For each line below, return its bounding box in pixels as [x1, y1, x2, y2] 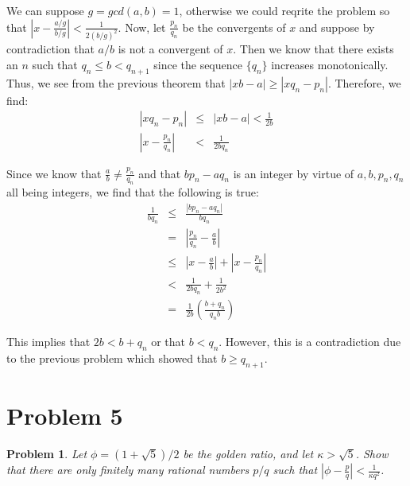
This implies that [6, 333, 91, 350]
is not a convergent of [118, 41, 223, 57]
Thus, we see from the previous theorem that [6, 74, 226, 91]
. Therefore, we [327, 74, 401, 91]
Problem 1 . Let [6, 445, 87, 462]
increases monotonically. [271, 56, 389, 73]
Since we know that [6, 165, 102, 181]
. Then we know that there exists [233, 41, 394, 57]
